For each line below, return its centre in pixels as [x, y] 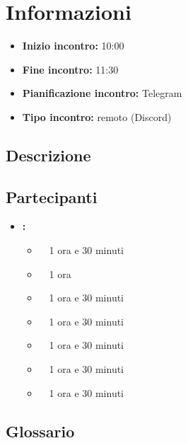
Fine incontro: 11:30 [70, 69]
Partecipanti [52, 196]
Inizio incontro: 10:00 [73, 46]
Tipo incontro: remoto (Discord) [97, 116]
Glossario [40, 431]
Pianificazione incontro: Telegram [102, 93]
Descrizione [48, 155]
